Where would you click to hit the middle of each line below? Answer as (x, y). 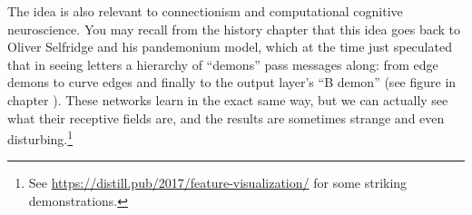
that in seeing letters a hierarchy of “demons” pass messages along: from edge (223, 64)
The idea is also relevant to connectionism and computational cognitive (205, 11)
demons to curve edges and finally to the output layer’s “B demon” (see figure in (232, 82)
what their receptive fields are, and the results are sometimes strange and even (226, 117)
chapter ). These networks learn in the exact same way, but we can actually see (228, 99)
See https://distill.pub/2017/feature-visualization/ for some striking (218, 183)
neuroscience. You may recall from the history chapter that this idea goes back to (234, 29)
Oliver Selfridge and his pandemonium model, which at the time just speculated (230, 47)
